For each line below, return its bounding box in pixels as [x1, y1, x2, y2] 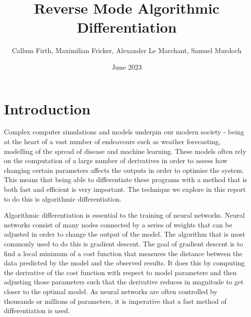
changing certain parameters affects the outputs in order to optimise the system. [4, 165, 244, 175]
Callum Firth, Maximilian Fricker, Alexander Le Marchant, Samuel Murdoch [12, 45, 242, 56]
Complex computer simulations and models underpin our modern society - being [4, 127, 244, 137]
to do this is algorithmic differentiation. [4, 193, 122, 204]
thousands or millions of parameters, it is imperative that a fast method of [4, 296, 227, 306]
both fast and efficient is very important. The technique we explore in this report [4, 184, 246, 194]
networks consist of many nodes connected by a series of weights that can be [4, 219, 232, 229]
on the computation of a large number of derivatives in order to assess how [4, 155, 228, 166]
